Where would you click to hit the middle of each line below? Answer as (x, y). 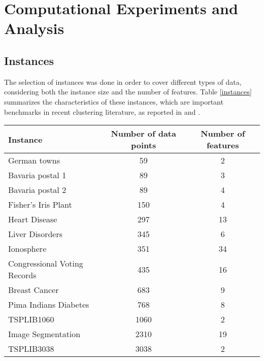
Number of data (143, 134)
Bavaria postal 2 (37, 190)
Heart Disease (33, 219)
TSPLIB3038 (31, 349)
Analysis (34, 28)
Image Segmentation (44, 334)
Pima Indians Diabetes (49, 305)
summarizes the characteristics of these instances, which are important (114, 101)
